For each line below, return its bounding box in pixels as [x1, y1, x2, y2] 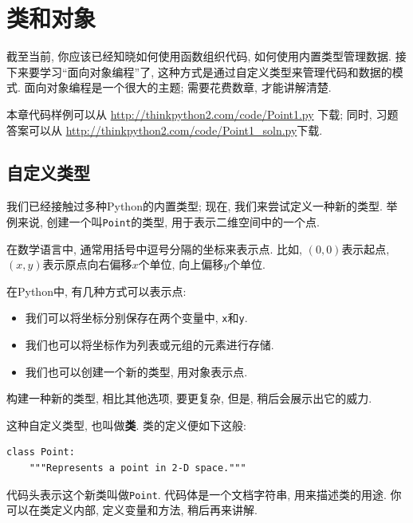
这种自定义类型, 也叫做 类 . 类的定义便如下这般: [6, 416, 247, 433]
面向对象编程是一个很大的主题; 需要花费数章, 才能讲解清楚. [24, 79, 332, 96]
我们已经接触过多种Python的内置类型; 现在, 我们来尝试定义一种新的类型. [6, 198, 383, 214]
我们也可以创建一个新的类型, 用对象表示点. [25, 363, 248, 379]
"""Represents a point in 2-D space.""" [29, 462, 246, 474]
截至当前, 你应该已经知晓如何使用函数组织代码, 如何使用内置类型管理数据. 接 [6, 48, 407, 65]
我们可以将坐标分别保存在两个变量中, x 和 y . [25, 309, 248, 326]
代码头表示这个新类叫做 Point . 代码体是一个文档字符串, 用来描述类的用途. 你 [6, 486, 402, 502]
